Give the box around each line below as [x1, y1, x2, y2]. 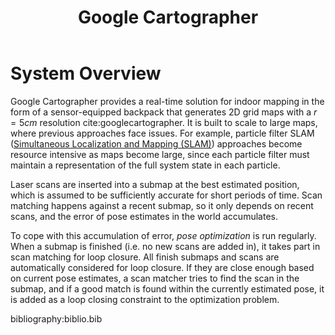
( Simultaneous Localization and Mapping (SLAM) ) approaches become [10, 137, 303, 150]
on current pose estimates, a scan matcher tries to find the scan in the [10, 272, 300, 284]
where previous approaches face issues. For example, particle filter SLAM [10, 127, 315, 139]
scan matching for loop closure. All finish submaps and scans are [10, 251, 280, 263]
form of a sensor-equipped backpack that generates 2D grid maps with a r [10, 106, 318, 118]
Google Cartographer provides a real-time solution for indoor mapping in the [10, 95, 325, 107]
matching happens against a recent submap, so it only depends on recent [10, 199, 314, 211]
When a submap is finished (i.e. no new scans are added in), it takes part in [10, 240, 321, 252]
